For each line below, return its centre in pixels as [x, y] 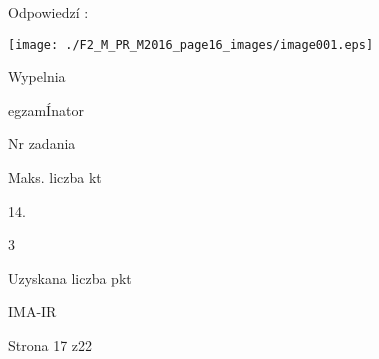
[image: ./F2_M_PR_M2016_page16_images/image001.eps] [191, 44]
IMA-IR [32, 311]
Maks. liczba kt [55, 177]
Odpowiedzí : [48, 12]
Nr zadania [42, 143]
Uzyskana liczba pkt [70, 277]
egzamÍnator [46, 109]
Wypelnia [37, 76]
